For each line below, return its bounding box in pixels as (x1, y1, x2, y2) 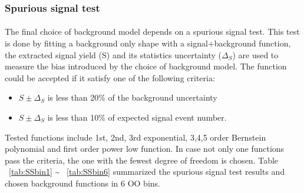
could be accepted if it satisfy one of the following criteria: (5, 71, 215, 84)
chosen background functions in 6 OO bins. (5, 177, 160, 189)
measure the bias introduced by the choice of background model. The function (5, 60, 287, 72)
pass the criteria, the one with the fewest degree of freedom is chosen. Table (5, 154, 279, 166)
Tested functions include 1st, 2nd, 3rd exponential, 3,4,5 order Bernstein (5, 131, 266, 143)
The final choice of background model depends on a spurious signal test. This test (5, 25, 300, 38)
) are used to (232, 48, 279, 61)
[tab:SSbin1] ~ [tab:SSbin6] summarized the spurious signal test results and (9, 165, 285, 178)
